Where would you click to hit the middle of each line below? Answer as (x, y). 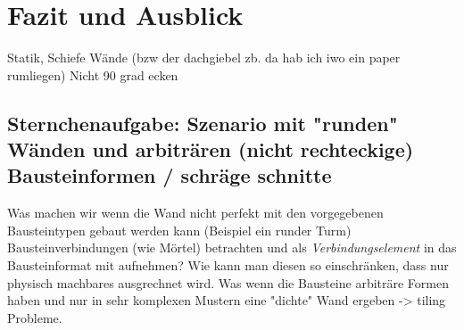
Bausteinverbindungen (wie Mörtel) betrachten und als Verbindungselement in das (232, 247)
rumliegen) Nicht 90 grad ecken (93, 74)
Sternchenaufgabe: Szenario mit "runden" (203, 123)
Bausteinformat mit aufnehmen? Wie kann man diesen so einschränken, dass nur (228, 265)
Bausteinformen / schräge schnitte (170, 175)
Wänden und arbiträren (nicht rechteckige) (211, 149)
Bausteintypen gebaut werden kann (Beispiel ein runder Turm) (179, 230)
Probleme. (35, 317)
